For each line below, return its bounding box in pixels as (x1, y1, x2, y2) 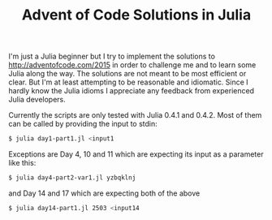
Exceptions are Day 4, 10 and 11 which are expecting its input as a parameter (8, 149, 264, 159)
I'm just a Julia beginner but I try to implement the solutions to (8, 51, 215, 62)
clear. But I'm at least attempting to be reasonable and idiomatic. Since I (8, 77, 249, 87)
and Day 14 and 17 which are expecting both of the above (8, 188, 201, 198)
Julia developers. (8, 95, 67, 105)
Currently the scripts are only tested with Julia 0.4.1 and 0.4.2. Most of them (8, 110, 262, 120)
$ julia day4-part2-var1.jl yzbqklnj (8, 174, 136, 182)
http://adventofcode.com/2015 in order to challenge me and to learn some (8, 60, 257, 70)
